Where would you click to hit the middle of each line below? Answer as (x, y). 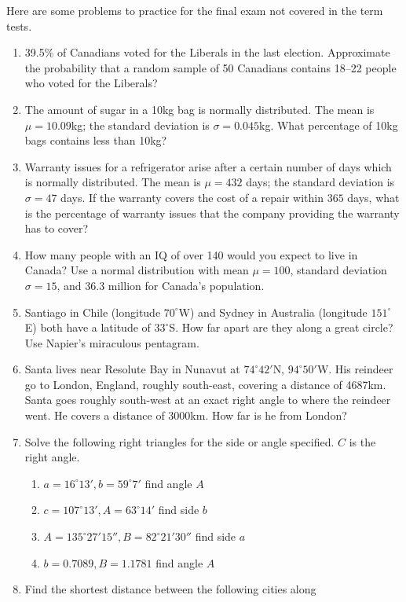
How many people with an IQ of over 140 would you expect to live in (191, 254)
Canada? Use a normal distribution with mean (137, 270)
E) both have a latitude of (88, 327)
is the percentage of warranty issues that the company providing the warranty (212, 213)
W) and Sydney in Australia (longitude (273, 312)
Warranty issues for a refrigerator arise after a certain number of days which (208, 166)
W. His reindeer (355, 369)
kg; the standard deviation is (140, 125)
